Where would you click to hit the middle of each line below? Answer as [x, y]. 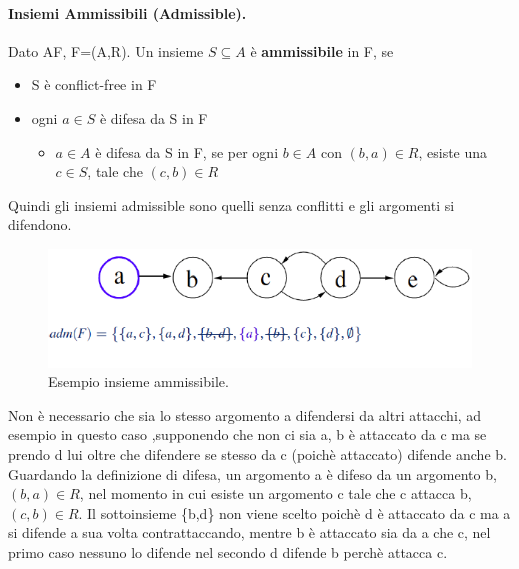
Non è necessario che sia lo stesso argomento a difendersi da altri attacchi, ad [245, 414]
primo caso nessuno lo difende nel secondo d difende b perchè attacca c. [228, 552]
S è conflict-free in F [94, 84]
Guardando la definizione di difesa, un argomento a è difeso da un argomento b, [252, 473]
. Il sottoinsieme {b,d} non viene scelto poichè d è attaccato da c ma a [294, 512]
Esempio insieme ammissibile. [138, 381]
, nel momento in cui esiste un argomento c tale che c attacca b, [275, 493]
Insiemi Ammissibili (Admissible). [127, 12]
